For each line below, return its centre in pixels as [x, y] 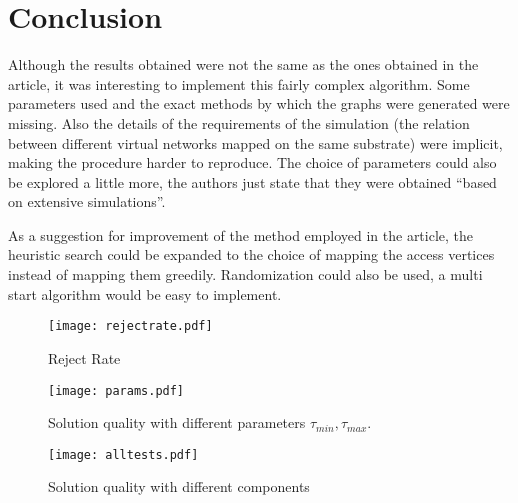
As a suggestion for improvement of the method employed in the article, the [241, 234]
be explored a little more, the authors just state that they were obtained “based [252, 181]
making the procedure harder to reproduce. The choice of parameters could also [252, 162]
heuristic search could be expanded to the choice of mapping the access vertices [251, 254]
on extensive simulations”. [87, 201]
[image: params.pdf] [116, 390]
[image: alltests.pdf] [123, 454]
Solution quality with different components [179, 486]
